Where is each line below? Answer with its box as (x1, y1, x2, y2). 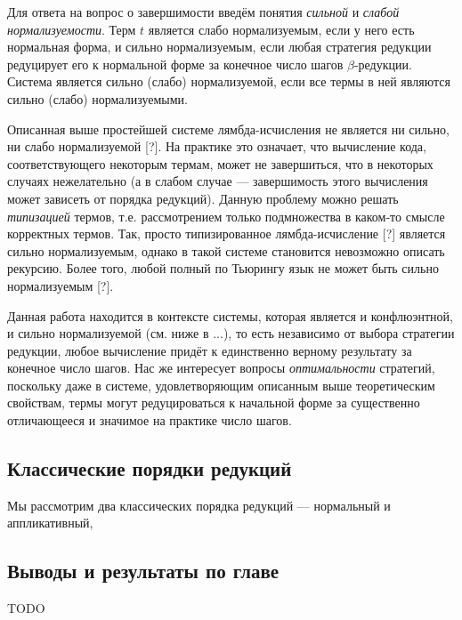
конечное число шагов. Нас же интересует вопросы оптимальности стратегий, (7, 358, 435, 377)
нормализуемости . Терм (7, 20, 136, 38)
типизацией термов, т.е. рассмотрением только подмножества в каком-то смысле (7, 206, 445, 225)
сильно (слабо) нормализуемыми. (7, 89, 188, 108)
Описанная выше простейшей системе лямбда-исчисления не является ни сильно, (7, 119, 450, 138)
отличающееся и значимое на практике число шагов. (7, 411, 292, 430)
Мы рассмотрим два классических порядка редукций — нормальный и (7, 495, 391, 514)
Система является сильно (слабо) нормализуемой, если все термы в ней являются (7, 72, 450, 91)
